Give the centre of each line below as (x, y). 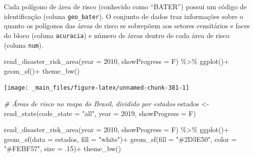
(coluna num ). (24, 45)
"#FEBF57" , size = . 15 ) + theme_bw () (63, 148)
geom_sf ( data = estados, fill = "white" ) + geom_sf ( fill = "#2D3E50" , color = (120, 139)
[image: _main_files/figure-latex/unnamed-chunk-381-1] (97, 88)
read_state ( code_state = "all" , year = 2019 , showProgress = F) (100, 113)
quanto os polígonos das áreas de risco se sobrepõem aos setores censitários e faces (127, 26)
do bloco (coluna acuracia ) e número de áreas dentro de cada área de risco (117, 35)
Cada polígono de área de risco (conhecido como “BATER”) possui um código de (126, 6)
